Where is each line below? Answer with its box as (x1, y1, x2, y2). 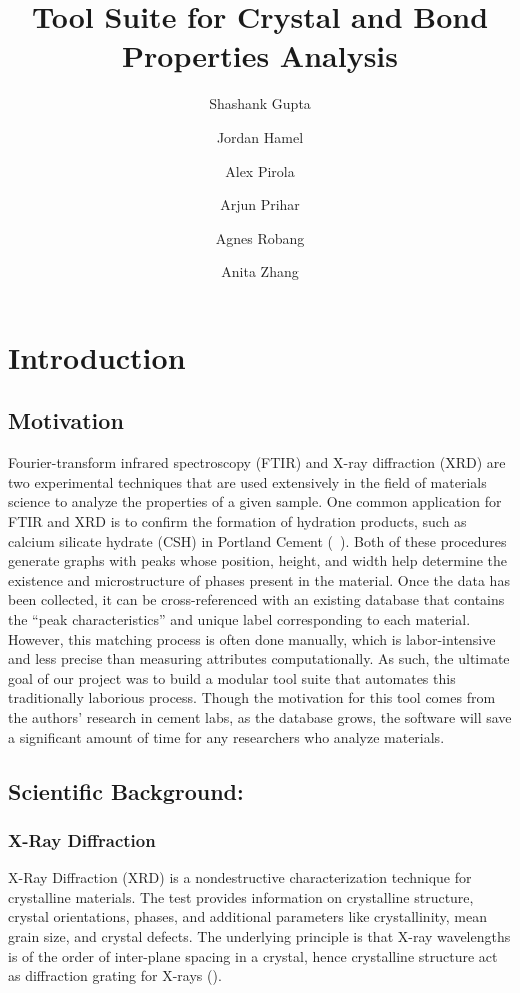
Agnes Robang (215, 227, 305, 248)
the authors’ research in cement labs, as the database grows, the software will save (8, 706, 512, 727)
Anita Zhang (221, 261, 299, 282)
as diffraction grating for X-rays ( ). (8, 965, 222, 986)
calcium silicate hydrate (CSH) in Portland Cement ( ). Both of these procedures (8, 530, 507, 551)
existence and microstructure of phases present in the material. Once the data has (8, 569, 510, 590)
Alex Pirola (225, 160, 295, 181)
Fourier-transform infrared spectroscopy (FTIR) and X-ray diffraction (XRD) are (8, 452, 506, 473)
